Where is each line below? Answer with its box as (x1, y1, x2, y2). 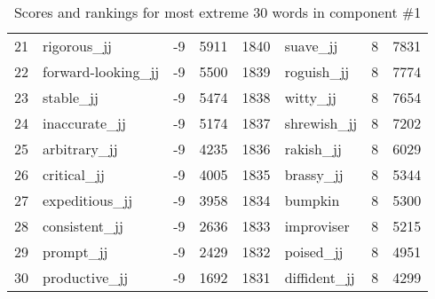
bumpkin (284, 190, 340, 210)
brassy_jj (284, 164, 344, 185)
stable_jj (43, 87, 99, 107)
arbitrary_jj (43, 138, 118, 159)
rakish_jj (284, 138, 342, 159)
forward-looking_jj (43, 61, 160, 82)
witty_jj (284, 87, 336, 107)
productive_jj (43, 267, 129, 287)
